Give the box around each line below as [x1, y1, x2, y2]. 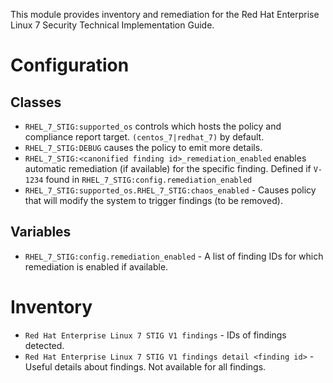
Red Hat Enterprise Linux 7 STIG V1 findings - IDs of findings [24, 329, 287, 341]
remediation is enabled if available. [24, 260, 169, 273]
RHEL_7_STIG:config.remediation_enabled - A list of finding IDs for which [24, 250, 324, 262]
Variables [10, 224, 72, 241]
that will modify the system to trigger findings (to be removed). [24, 195, 283, 206]
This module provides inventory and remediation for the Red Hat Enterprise [10, 9, 320, 20]
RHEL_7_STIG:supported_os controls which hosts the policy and [24, 120, 282, 132]
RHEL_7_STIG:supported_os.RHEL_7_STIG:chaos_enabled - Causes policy [24, 184, 317, 196]
